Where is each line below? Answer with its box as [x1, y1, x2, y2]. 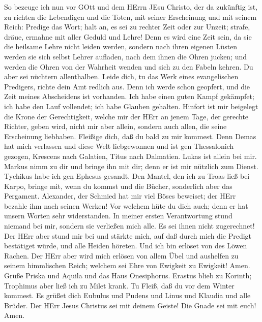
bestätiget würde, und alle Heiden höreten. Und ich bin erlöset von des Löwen [4, 240, 247, 251]
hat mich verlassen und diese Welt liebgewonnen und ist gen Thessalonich [4, 141, 234, 151]
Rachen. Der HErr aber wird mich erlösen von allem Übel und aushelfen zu [4, 250, 239, 261]
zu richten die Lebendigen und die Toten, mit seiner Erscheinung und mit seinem [4, 11, 257, 22]
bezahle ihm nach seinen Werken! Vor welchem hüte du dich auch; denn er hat [4, 200, 248, 211]
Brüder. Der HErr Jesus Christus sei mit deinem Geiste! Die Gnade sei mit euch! [4, 300, 256, 310]
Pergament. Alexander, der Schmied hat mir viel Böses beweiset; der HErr [4, 190, 236, 201]
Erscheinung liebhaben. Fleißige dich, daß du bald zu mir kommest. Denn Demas [4, 131, 256, 141]
